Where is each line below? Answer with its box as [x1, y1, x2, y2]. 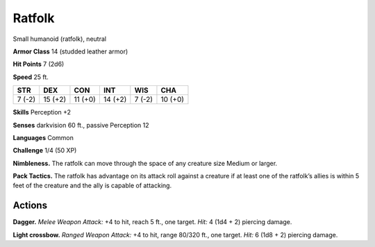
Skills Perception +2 [12, 108, 72, 117]
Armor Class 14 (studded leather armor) [12, 47, 128, 56]
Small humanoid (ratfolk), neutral [12, 35, 107, 43]
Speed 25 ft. [12, 73, 49, 81]
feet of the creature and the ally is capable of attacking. [12, 181, 172, 190]
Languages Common [12, 133, 74, 142]
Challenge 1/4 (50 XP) [12, 146, 77, 155]
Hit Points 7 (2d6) [12, 60, 65, 69]
